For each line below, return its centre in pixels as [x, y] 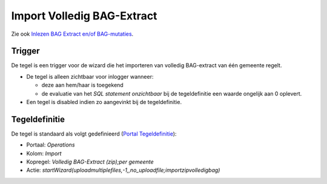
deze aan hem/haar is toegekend [82, 85]
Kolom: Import [44, 153]
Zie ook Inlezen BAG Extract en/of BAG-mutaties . [72, 34]
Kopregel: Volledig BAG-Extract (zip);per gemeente [90, 162]
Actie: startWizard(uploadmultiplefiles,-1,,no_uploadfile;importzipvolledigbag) [123, 170]
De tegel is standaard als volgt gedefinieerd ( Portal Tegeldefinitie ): [94, 134]
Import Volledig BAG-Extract [84, 16]
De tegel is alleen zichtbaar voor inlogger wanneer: [90, 76]
